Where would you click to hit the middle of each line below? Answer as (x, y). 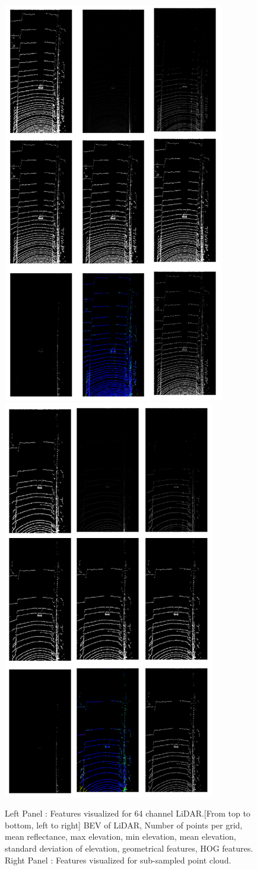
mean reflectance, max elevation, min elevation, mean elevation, (120, 836)
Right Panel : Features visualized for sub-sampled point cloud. (118, 860)
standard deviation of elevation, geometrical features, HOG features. (129, 848)
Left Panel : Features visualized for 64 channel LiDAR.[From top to (128, 813)
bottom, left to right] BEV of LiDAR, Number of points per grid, (124, 825)
